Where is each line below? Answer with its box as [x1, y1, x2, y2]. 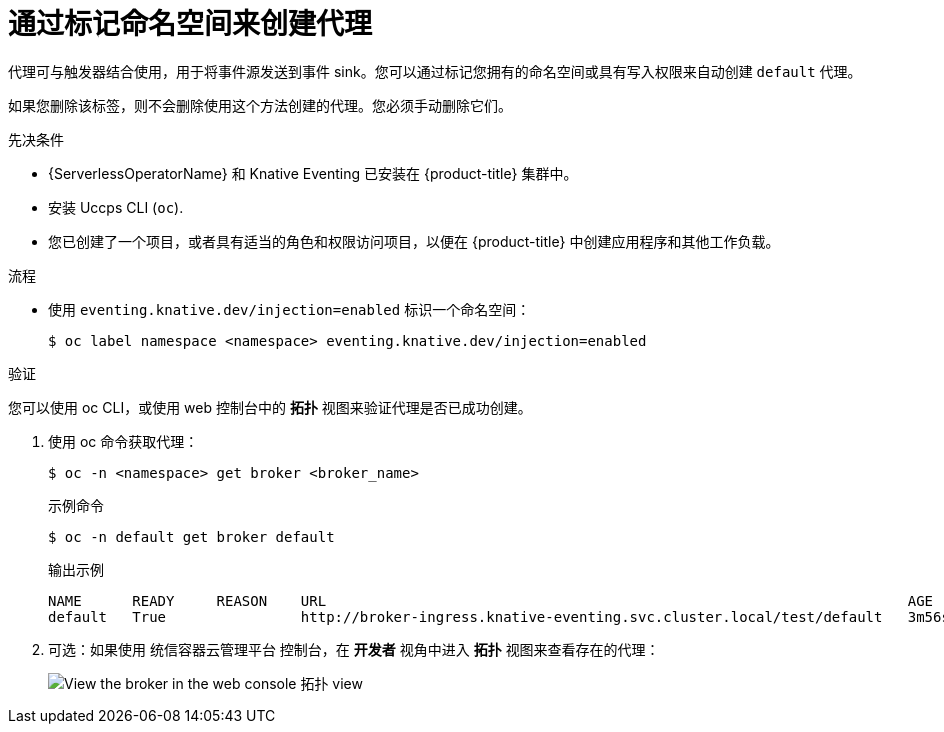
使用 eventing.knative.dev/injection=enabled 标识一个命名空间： [48, 300, 531, 318]
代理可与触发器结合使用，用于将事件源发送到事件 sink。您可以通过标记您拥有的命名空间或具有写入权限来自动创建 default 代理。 [8, 62, 862, 80]
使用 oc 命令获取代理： [48, 432, 199, 450]
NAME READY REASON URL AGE [48, 592, 934, 609]
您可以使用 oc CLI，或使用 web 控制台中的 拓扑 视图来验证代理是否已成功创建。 [8, 398, 532, 416]
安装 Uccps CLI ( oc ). [48, 198, 184, 216]
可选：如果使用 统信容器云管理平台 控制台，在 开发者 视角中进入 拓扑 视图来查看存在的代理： [48, 640, 660, 658]
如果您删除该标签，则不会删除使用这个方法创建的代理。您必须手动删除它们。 [8, 96, 512, 114]
